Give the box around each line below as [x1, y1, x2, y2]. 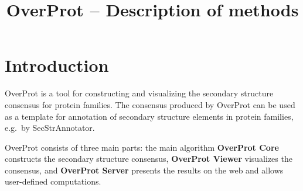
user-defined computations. [5, 175, 101, 187]
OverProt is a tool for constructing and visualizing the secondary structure [5, 87, 274, 99]
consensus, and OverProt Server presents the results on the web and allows [5, 164, 284, 176]
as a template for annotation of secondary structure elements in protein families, [5, 110, 294, 122]
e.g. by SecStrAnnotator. [5, 121, 95, 134]
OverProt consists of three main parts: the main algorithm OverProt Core [5, 141, 279, 153]
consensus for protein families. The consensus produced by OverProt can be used [5, 98, 295, 110]
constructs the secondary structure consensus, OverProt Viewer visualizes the [5, 152, 292, 165]
